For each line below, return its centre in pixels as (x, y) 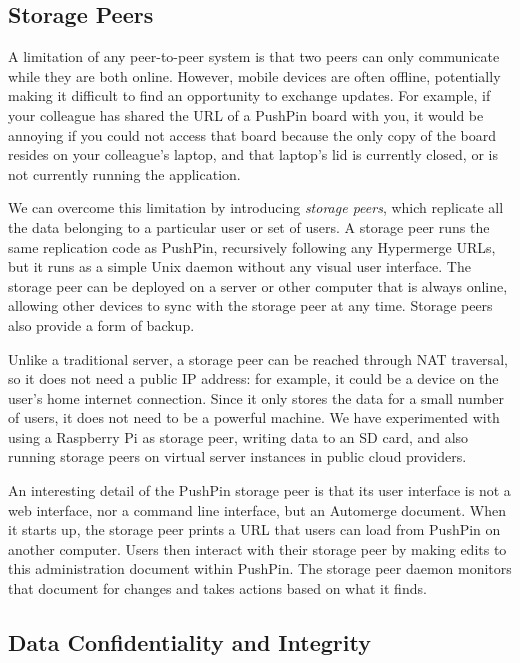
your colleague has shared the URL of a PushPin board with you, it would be (246, 114)
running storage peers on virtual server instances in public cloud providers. (237, 456)
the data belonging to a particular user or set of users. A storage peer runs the (249, 226)
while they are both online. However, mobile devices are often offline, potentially (254, 75)
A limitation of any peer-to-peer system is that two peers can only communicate (254, 56)
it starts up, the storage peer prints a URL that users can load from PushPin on (254, 529)
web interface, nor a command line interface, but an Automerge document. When (257, 509)
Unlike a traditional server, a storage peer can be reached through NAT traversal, (258, 358)
